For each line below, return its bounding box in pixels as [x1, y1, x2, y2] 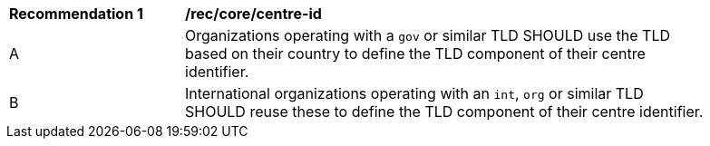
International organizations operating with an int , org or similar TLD [185, 84, 644, 102]
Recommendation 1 [9, 5, 143, 23]
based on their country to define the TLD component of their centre [185, 44, 646, 63]
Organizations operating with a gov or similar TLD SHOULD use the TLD [185, 26, 670, 44]
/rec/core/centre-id [185, 5, 322, 23]
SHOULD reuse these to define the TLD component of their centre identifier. [185, 102, 704, 121]
